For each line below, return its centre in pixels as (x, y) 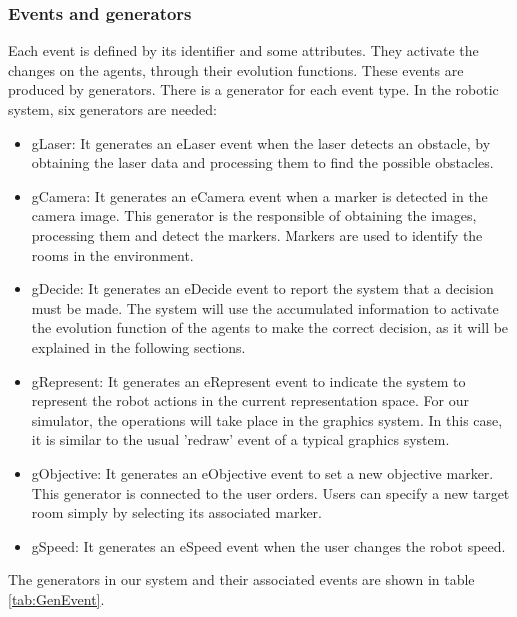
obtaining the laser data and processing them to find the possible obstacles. (262, 162)
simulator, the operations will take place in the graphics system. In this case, (267, 419)
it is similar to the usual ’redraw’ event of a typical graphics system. (240, 439)
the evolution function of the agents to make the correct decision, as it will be (270, 327)
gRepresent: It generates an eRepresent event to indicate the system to (248, 380)
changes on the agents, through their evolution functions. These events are (236, 69)
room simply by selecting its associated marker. (176, 512)
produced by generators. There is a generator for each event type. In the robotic (253, 89)
